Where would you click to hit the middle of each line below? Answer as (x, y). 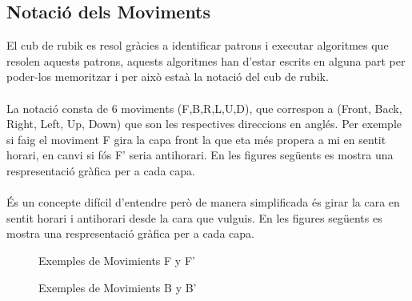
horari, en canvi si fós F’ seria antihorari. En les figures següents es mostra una (200, 155)
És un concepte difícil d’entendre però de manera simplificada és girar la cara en (203, 202)
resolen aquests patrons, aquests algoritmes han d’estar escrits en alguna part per (206, 60)
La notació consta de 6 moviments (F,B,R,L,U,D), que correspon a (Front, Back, (204, 108)
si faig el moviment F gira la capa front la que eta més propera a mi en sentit (196, 139)
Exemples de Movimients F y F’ (117, 260)
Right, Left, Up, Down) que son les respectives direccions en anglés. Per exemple (204, 124)
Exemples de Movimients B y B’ (118, 287)
